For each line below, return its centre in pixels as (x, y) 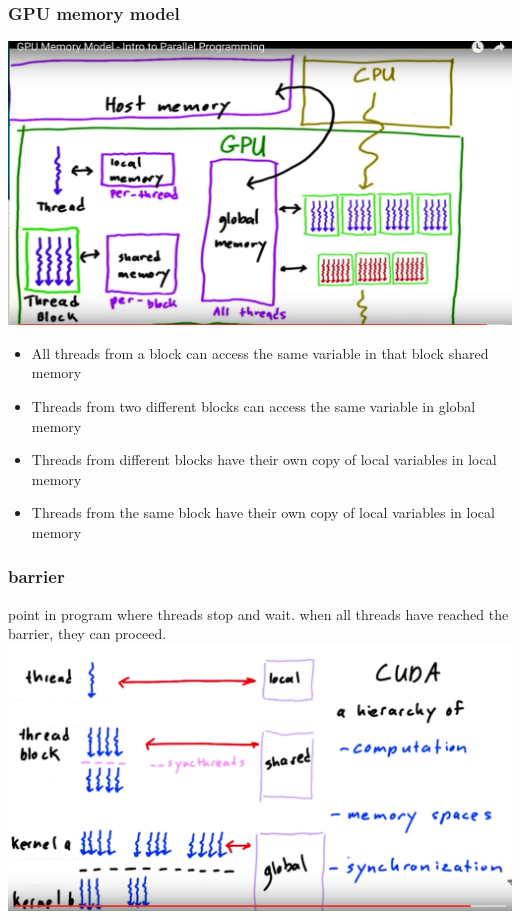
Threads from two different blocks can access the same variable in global (253, 405)
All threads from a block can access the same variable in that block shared (260, 352)
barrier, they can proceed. (87, 633)
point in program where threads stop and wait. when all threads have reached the (258, 613)
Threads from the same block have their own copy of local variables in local (263, 512)
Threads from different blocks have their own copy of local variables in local (264, 459)
